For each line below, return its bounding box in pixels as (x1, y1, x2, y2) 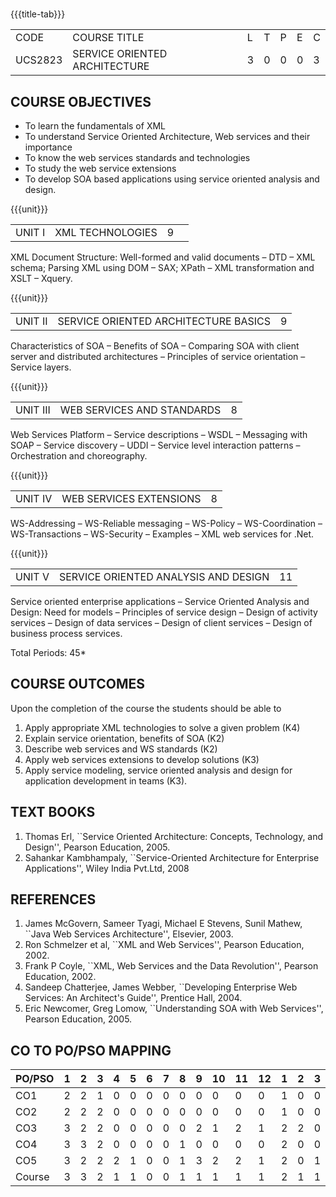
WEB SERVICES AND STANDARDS (59, 403, 222, 417)
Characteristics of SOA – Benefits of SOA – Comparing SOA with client (10, 340, 300, 352)
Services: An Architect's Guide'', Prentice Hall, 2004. (24, 992, 243, 1004)
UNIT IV (15, 492, 53, 505)
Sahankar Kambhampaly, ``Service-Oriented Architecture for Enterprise (24, 851, 320, 863)
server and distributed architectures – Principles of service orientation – (10, 351, 306, 362)
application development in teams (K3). (24, 774, 188, 787)
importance (24, 141, 73, 153)
